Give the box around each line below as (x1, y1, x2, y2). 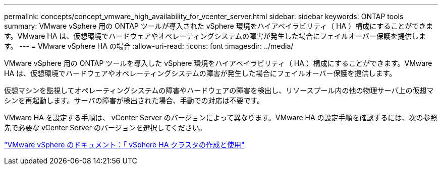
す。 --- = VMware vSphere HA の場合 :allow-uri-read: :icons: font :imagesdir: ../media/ (4, 42, 294, 50)
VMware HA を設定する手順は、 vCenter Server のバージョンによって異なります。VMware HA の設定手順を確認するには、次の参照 (4, 113, 437, 122)
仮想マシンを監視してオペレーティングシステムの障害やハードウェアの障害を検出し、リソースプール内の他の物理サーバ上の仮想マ (4, 86, 434, 95)
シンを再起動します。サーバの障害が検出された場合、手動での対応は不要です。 (4, 96, 264, 105)
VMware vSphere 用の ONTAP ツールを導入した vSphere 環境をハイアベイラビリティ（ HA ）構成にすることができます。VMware (4, 59, 432, 67)
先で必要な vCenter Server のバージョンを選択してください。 (4, 123, 206, 132)
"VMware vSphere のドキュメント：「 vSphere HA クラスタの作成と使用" (4, 140, 245, 149)
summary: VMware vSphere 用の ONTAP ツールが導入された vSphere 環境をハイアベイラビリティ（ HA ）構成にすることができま (4, 22, 433, 30)
